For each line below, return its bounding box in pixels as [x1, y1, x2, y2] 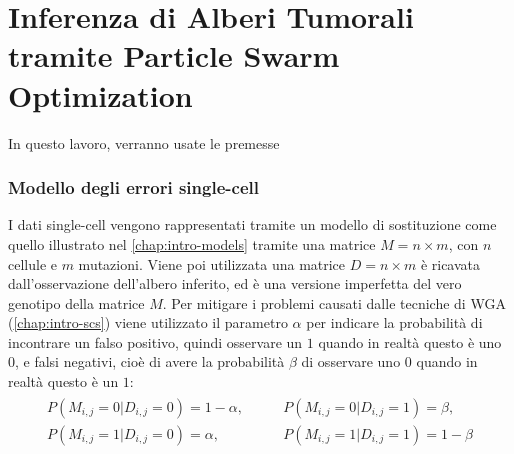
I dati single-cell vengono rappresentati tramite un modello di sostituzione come [8, 214, 497, 235]
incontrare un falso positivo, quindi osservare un [8, 331, 303, 352]
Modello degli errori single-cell [8, 175, 259, 200]
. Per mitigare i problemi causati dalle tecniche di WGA [162, 292, 506, 313]
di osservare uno [301, 351, 401, 372]
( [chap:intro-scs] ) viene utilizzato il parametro [8, 312, 288, 333]
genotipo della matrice [8, 292, 145, 313]
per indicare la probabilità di [306, 312, 483, 333]
